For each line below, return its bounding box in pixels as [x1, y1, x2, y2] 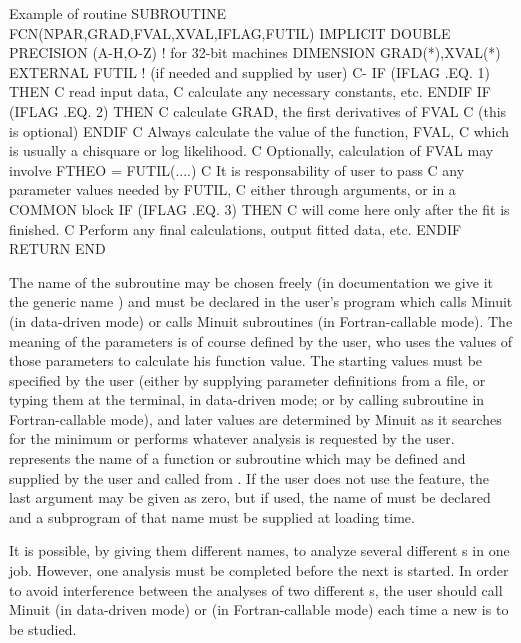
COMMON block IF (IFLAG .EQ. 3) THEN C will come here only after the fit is [9, 198, 510, 219]
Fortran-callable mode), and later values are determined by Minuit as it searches [9, 408, 502, 429]
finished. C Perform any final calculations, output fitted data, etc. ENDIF [9, 218, 462, 239]
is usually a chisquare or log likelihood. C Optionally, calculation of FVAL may [9, 140, 494, 161]
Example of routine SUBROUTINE [9, 3, 227, 23]
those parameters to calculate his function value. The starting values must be [9, 350, 483, 371]
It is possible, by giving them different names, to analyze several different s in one [9, 540, 510, 561]
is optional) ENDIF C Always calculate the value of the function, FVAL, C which [9, 120, 510, 141]
